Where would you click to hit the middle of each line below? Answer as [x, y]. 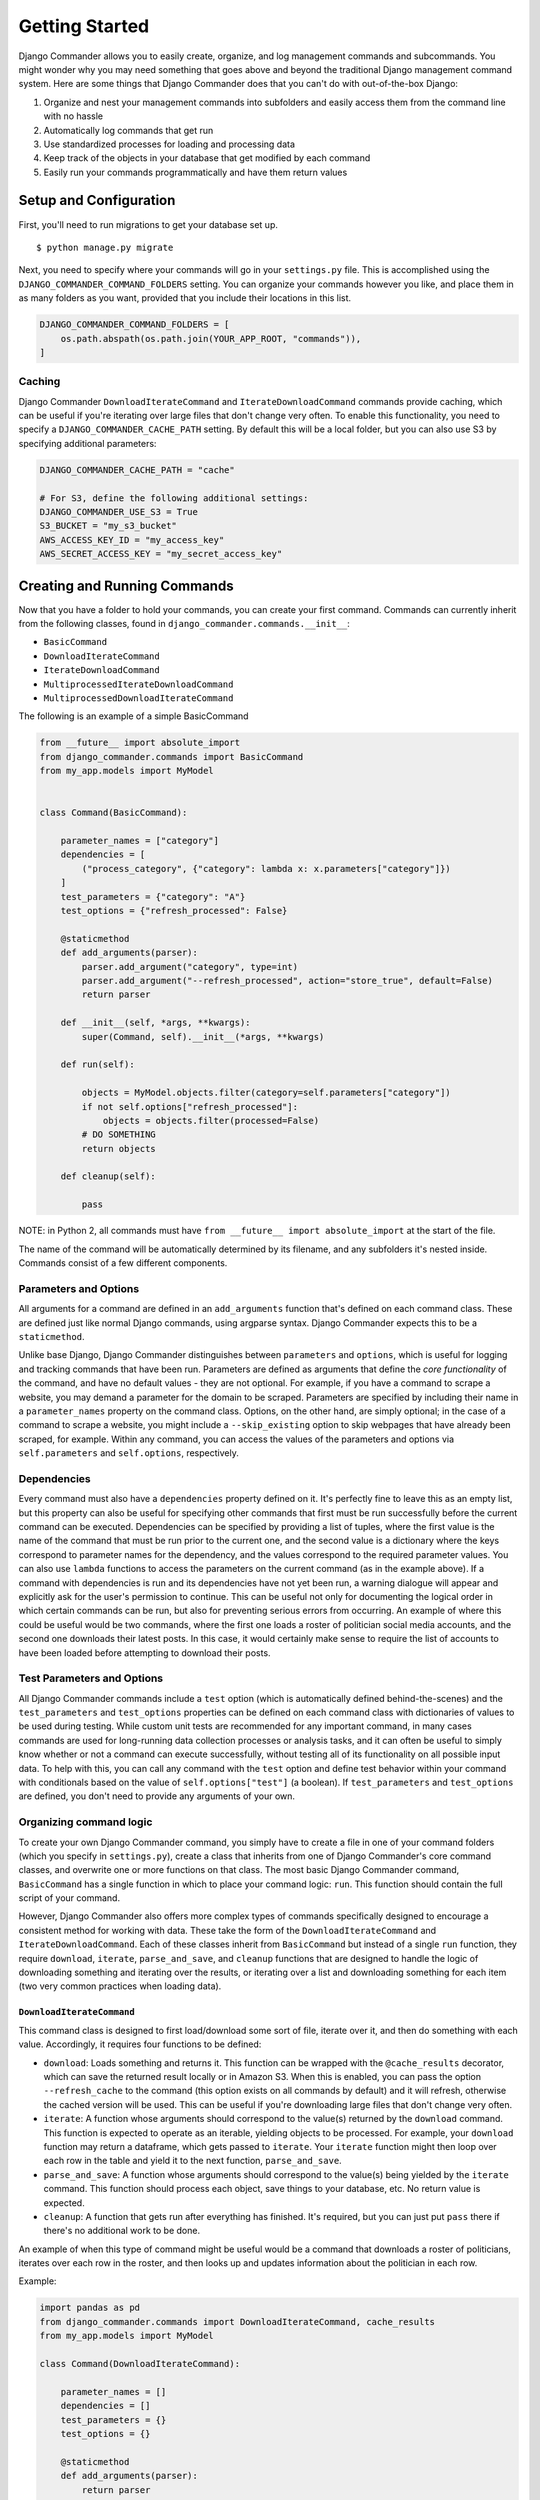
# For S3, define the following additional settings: [174, 498]
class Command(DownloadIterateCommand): [139, 2363]
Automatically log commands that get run [128, 130]
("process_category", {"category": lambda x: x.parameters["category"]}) [266, 868]
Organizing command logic [85, 1822]
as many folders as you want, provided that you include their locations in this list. [185, 298]
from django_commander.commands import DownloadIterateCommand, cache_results [237, 2321]
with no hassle [73, 116]
